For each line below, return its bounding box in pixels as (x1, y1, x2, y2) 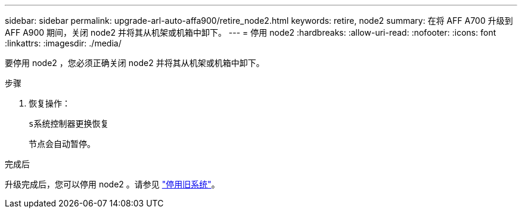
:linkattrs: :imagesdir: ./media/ (5, 38, 122, 48)
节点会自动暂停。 (29, 139, 95, 149)
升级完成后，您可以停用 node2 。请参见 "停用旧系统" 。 (5, 179, 220, 189)
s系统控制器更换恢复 (29, 119, 109, 129)
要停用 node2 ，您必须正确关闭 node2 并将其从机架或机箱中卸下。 (5, 58, 265, 68)
